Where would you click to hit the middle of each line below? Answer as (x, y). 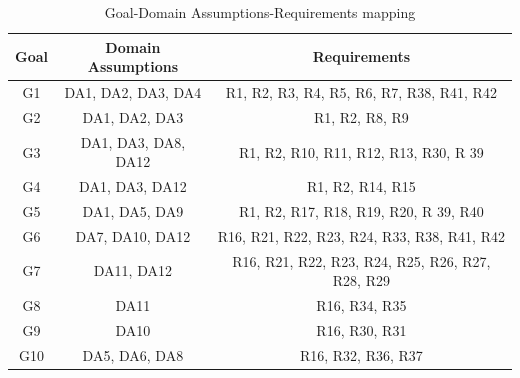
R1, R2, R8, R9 (361, 116)
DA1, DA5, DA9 (133, 211)
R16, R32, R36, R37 (361, 354)
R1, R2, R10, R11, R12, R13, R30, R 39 (361, 151)
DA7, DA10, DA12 (133, 235)
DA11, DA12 (132, 270)
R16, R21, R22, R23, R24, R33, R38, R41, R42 (361, 235)
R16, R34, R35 (361, 305)
